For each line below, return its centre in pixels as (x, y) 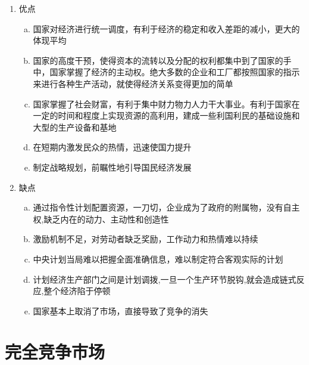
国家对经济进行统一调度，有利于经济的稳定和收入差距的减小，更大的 (166, 28)
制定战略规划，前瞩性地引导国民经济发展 (112, 167)
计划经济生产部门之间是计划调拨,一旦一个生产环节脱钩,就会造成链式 (165, 279)
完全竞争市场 (55, 352)
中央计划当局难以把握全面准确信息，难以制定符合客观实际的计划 (158, 259)
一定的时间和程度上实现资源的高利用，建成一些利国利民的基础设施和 (166, 115)
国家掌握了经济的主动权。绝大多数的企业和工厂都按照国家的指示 (175, 72)
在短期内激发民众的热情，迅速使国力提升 (112, 147)
